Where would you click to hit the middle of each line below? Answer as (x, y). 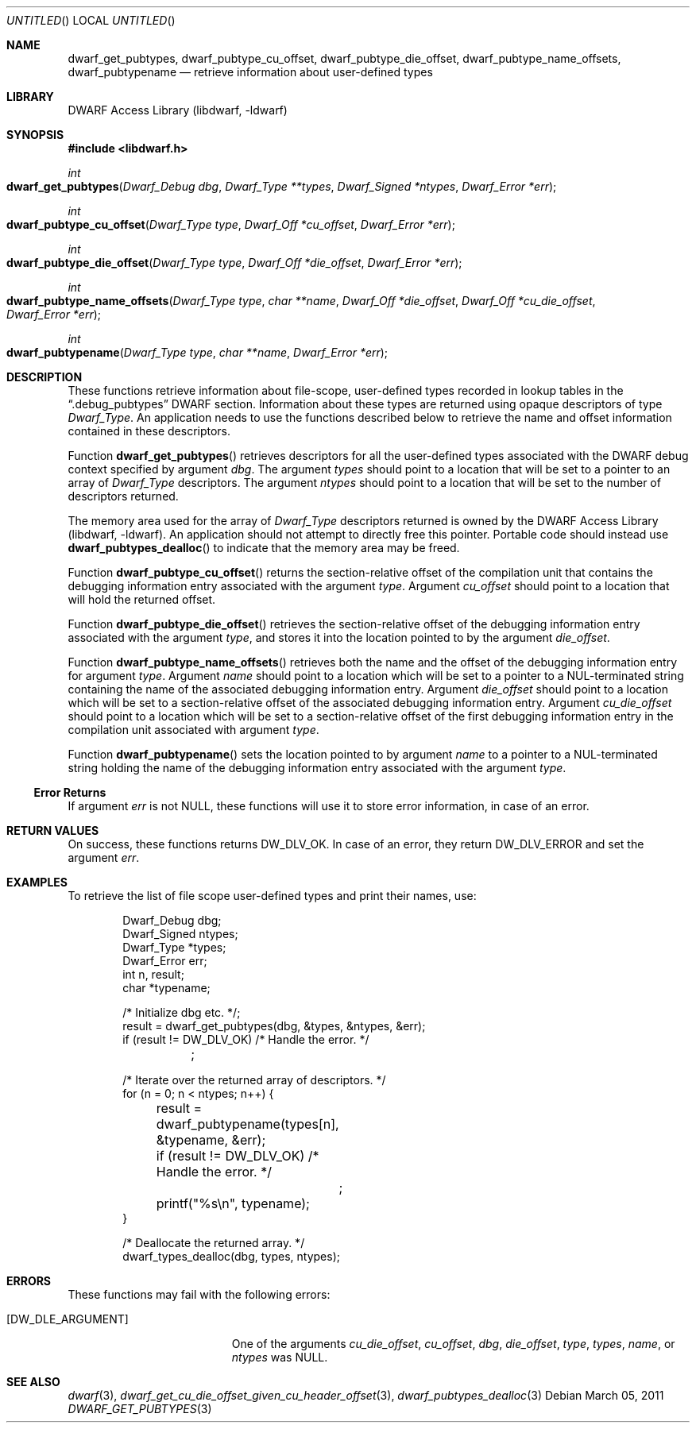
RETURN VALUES (53, 830)
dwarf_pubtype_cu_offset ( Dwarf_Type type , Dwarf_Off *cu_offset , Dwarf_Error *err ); (231, 224)
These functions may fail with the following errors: (199, 1294)
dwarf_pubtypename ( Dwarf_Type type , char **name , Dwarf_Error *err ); (197, 352)
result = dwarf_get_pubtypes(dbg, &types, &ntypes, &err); (274, 1026)
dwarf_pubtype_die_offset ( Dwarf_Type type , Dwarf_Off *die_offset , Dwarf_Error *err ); (234, 263)
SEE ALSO (33, 1382)
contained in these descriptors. (149, 431)
